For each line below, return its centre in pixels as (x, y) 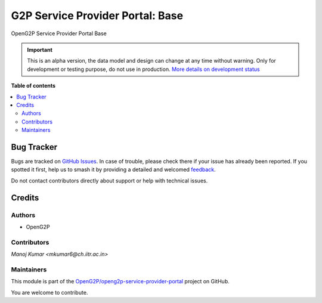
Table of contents (33, 86)
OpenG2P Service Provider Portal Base (59, 33)
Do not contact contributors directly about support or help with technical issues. (109, 180)
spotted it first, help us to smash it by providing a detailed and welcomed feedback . (113, 169)
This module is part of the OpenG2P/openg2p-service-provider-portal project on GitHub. (120, 282)
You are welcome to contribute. (49, 292)
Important (40, 50)
